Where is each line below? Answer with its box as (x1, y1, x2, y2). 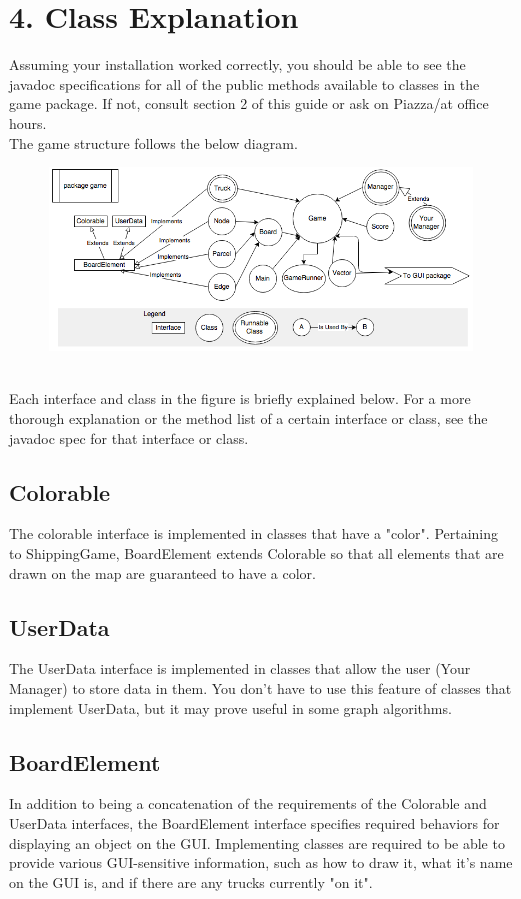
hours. (9, 112, 47, 133)
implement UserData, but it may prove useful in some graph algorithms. (9, 697, 452, 718)
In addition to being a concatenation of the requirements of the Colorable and (9, 793, 487, 814)
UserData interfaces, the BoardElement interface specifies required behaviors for (9, 812, 500, 833)
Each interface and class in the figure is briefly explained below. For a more (9, 388, 471, 409)
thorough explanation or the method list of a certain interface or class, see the (9, 408, 488, 428)
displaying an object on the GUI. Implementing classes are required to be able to (9, 832, 505, 853)
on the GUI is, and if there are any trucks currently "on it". (9, 871, 373, 892)
